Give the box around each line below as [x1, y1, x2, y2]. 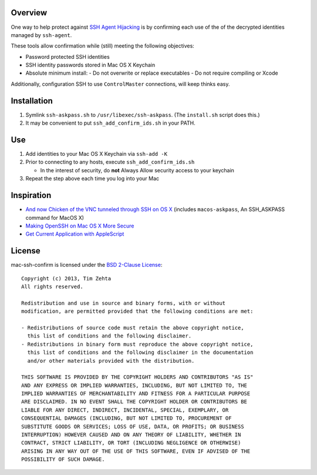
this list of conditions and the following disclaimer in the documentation [27, 349, 254, 356]
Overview [11, 8, 48, 18]
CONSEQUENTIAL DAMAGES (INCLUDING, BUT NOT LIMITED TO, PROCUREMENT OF [21, 415, 232, 422]
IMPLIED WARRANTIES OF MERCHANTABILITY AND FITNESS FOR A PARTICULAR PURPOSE [21, 390, 251, 397]
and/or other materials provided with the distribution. [27, 357, 195, 364]
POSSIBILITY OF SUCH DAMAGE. [21, 456, 105, 463]
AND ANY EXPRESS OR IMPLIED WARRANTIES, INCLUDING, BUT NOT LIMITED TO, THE [21, 382, 248, 389]
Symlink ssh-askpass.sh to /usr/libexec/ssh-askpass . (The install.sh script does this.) [25, 111, 261, 118]
